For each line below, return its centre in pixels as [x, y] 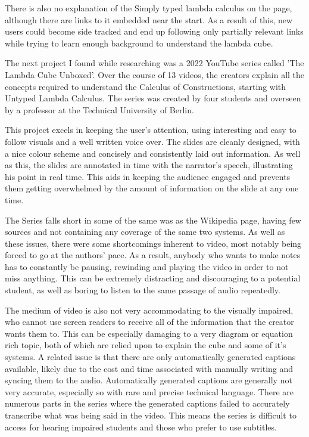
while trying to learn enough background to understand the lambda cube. [139, 43]
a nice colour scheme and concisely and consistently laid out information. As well [153, 153]
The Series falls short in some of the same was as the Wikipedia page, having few [153, 220]
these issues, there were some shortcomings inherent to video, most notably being [153, 243]
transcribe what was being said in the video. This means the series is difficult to [151, 415]
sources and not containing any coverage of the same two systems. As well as [145, 232]
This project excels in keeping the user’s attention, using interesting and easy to [151, 130]
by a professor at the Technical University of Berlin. [99, 109]
